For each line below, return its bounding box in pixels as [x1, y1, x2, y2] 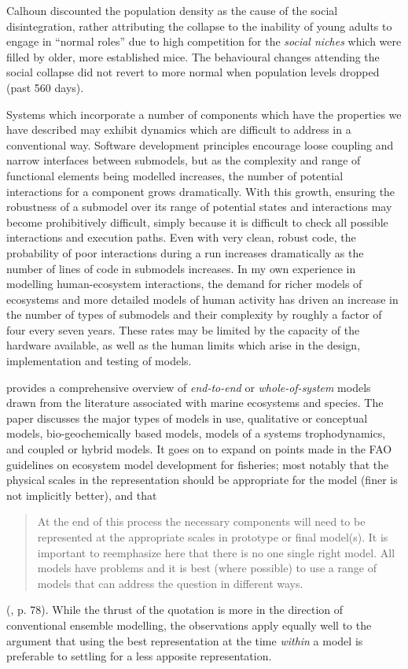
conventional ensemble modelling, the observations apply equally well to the [6, 616, 372, 633]
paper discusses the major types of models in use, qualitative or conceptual [6, 409, 368, 426]
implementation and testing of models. [6, 353, 192, 369]
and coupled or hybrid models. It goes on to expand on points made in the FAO [6, 441, 392, 457]
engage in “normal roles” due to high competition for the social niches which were [6, 33, 402, 50]
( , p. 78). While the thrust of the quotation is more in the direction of [6, 601, 344, 618]
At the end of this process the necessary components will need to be [37, 513, 366, 530]
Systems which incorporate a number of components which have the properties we [6, 105, 402, 122]
